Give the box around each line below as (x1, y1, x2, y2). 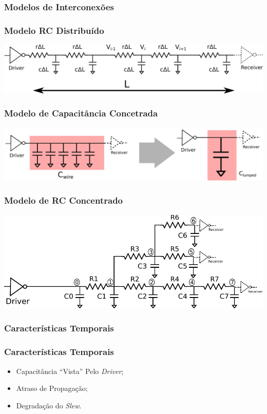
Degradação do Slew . (16, 400, 82, 410)
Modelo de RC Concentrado (4, 194, 123, 207)
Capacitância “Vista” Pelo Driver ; (16, 365, 124, 376)
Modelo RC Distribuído (4, 24, 104, 36)
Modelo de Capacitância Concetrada (4, 107, 158, 120)
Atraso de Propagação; (16, 383, 88, 393)
